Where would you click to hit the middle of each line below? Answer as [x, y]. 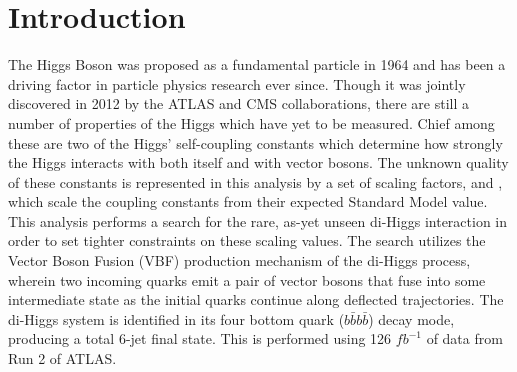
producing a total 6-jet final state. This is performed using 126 [200, 338]
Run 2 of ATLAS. [62, 358]
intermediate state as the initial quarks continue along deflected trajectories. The [256, 299]
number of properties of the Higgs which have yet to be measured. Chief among [251, 122]
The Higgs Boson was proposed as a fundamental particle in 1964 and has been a [257, 64]
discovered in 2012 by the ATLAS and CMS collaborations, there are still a [239, 103]
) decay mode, [411, 318]
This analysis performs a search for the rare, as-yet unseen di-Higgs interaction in [258, 220]
